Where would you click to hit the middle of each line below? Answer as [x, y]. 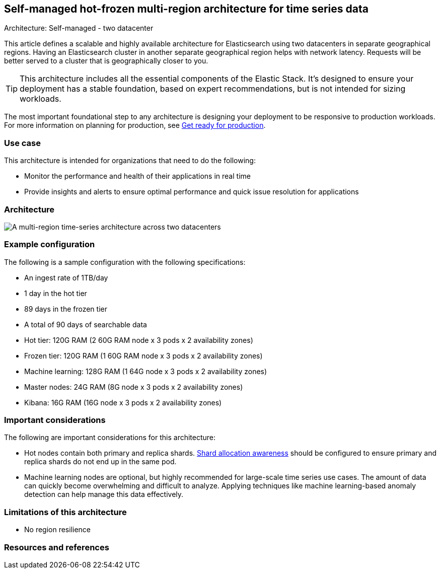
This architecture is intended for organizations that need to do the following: [130, 161]
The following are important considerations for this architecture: [110, 438]
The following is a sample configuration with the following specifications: [125, 262]
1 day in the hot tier [56, 293]
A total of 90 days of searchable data [86, 324]
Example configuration [50, 244]
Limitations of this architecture [65, 512]
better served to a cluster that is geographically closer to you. [106, 61]
